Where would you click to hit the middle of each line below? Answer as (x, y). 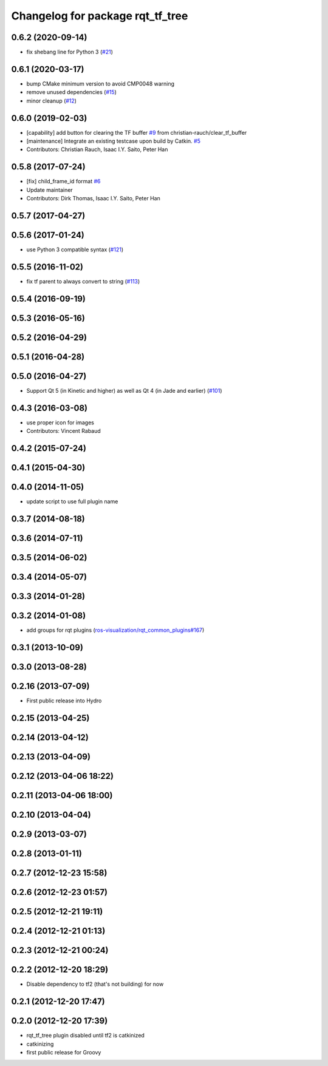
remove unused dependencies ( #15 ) (71, 92)
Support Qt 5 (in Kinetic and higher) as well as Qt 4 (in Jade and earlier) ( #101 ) (124, 390)
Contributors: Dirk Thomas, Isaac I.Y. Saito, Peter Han (93, 199)
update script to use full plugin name (72, 501)
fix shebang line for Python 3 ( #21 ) (70, 52)
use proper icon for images (60, 423)
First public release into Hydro (64, 701)
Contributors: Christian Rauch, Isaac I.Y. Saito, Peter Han (97, 149)
